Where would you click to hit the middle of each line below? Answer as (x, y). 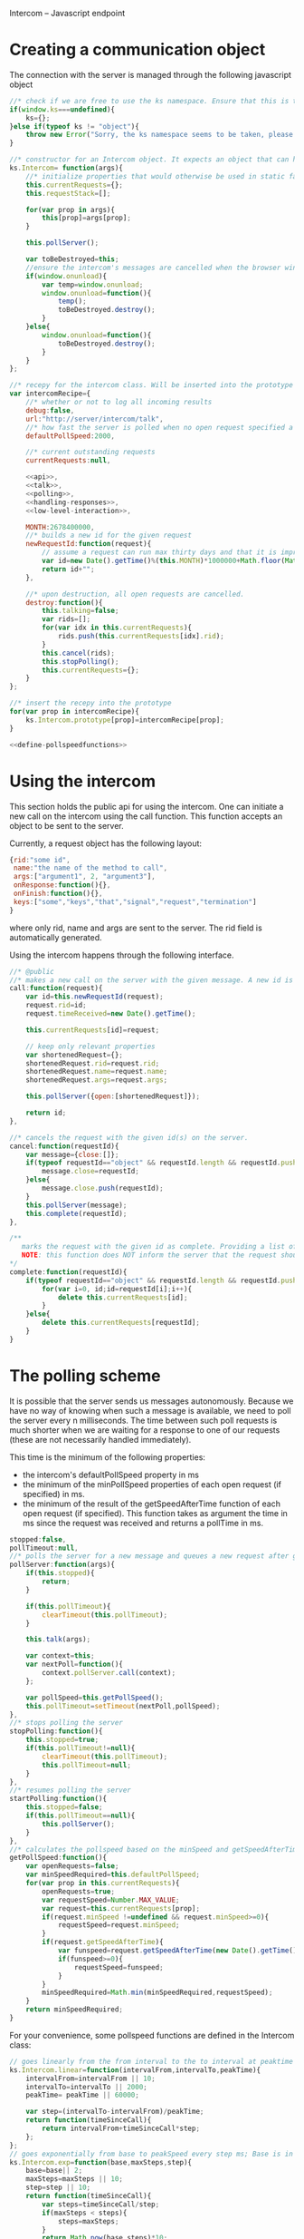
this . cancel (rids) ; (79, 653)
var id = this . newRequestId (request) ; (95, 997)
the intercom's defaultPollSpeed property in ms (110, 1475)
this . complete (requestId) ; (76, 1213)
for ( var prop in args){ (71, 209)
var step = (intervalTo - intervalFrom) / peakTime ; (115, 2112)
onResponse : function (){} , (62, 885)
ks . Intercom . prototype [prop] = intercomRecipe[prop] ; (125, 720)
